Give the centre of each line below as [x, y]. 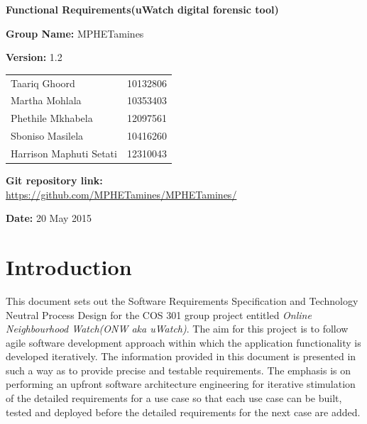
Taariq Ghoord [43, 83]
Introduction [69, 266]
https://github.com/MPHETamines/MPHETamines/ [121, 194]
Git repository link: [54, 180]
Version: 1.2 [34, 57]
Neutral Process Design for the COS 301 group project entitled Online [159, 314]
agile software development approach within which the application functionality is [183, 342]
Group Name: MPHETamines [75, 33]
